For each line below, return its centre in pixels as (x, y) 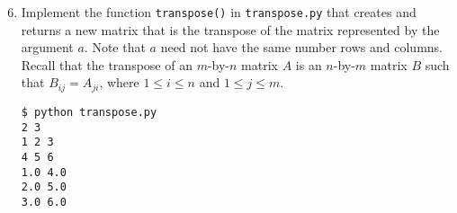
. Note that (115, 47)
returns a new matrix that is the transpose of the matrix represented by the (230, 29)
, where (119, 82)
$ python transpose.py (89, 112)
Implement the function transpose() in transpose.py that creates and (219, 12)
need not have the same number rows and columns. (301, 47)
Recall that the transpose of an (107, 64)
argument (47, 47)
